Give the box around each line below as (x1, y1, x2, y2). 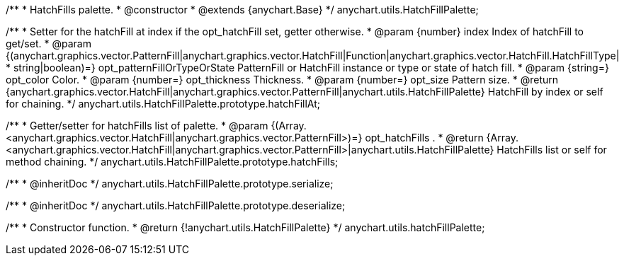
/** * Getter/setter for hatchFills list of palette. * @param (6, 120, 268, 132)
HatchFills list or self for (497, 144, 607, 156)
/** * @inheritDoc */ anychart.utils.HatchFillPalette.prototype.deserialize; (6, 199, 346, 211)
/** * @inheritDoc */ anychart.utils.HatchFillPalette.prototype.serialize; (6, 178, 334, 190)
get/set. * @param (6, 37, 91, 50)
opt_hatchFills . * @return (365, 132, 484, 144)
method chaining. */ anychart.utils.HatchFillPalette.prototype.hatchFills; (6, 156, 339, 168)
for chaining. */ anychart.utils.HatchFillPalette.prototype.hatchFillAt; (6, 98, 321, 110)
